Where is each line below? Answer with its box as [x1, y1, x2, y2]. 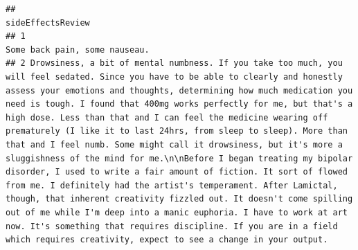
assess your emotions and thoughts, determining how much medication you [6, 85, 353, 96]
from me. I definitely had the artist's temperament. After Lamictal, [6, 180, 338, 190]
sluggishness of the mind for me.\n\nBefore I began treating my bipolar [6, 153, 353, 163]
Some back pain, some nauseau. [6, 44, 150, 55]
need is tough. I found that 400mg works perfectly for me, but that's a [6, 99, 353, 109]
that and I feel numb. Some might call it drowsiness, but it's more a [6, 139, 343, 150]
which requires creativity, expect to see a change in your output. [6, 235, 328, 245]
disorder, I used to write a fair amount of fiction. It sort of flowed [6, 167, 348, 177]
